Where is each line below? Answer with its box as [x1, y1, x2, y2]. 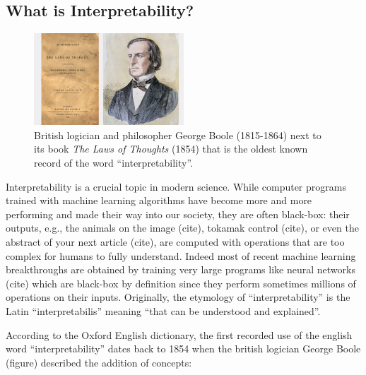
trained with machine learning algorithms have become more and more [6, 193, 312, 208]
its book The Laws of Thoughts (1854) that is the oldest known [34, 141, 308, 156]
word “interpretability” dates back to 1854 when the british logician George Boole [6, 341, 361, 356]
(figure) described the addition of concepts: [6, 355, 192, 369]
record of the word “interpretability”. [34, 155, 193, 170]
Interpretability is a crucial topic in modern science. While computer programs [6, 179, 346, 194]
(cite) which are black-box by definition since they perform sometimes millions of [6, 275, 356, 290]
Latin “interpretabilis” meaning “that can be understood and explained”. [6, 303, 321, 318]
